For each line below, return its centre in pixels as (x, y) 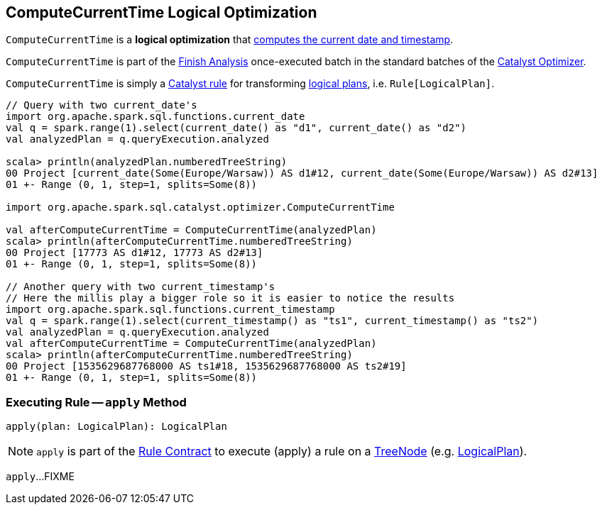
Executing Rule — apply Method (96, 402)
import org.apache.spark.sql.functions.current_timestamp (170, 310)
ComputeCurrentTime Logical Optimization (162, 12)
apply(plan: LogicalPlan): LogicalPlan (116, 427)
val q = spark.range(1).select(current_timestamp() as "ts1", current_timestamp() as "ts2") (272, 321)
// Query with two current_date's (102, 105)
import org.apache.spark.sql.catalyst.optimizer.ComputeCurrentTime (200, 207)
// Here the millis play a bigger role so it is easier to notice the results (230, 298)
